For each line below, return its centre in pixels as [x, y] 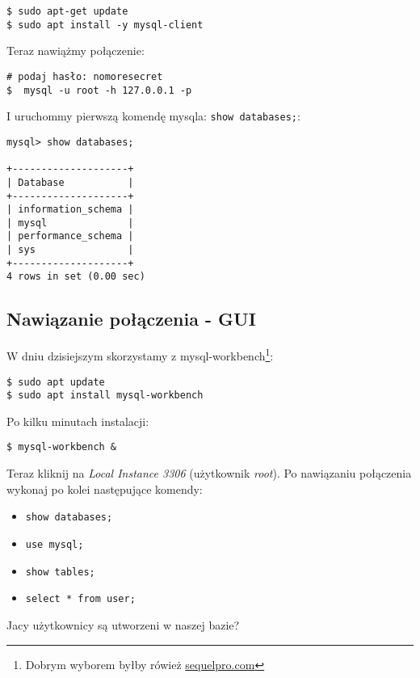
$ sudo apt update [56, 382]
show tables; [60, 572]
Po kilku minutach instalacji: [78, 421]
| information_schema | [70, 210]
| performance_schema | [70, 236]
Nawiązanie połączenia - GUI [131, 319]
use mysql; [55, 544]
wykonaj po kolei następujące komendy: [105, 488]
